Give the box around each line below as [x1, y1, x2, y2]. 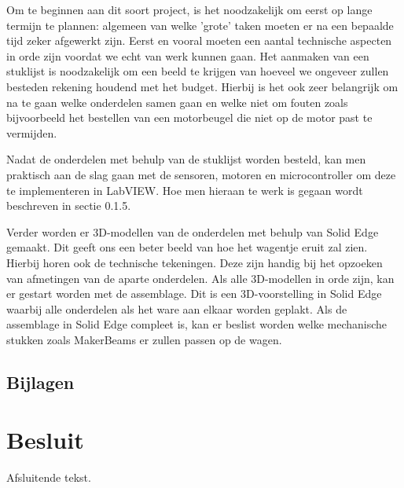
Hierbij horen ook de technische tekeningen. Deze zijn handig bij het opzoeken [6, 254, 383, 270]
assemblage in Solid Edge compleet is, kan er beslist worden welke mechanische [6, 316, 387, 332]
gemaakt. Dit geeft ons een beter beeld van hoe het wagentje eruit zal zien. [6, 239, 368, 255]
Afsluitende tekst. [6, 469, 91, 486]
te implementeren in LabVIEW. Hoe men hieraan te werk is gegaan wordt [6, 182, 363, 198]
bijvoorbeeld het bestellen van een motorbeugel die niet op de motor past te [6, 109, 373, 126]
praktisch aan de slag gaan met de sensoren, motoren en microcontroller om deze [6, 166, 396, 182]
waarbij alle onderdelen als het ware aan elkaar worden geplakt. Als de [6, 300, 347, 317]
